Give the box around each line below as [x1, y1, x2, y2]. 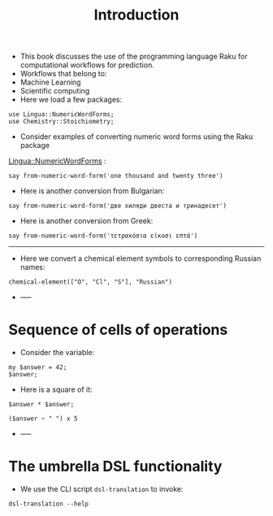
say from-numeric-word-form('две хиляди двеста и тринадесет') [8, 202, 227, 210]
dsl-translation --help [8, 500, 89, 509]
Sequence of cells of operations [8, 321, 228, 339]
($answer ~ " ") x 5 [8, 414, 79, 423]
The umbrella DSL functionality [8, 457, 223, 476]
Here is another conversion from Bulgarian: [19, 186, 165, 196]
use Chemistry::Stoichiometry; [8, 118, 115, 126]
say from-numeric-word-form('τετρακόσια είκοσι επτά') [8, 232, 198, 241]
